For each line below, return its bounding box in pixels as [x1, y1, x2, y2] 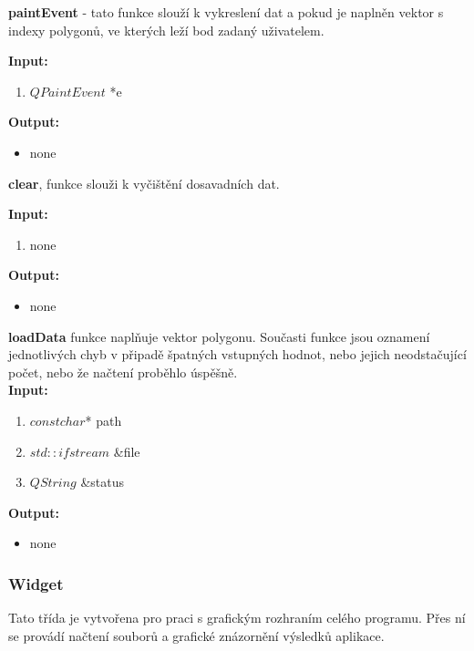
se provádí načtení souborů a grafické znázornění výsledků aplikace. [8, 625, 385, 645]
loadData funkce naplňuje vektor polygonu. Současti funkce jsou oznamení [8, 326, 430, 346]
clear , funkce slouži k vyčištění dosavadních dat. [8, 173, 280, 192]
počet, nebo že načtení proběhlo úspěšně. [8, 362, 238, 381]
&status [80, 472, 125, 491]
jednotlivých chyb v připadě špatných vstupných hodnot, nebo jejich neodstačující [8, 345, 467, 364]
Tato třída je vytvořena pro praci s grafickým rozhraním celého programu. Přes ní [8, 608, 466, 627]
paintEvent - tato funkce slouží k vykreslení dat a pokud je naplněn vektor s [8, 3, 444, 21]
